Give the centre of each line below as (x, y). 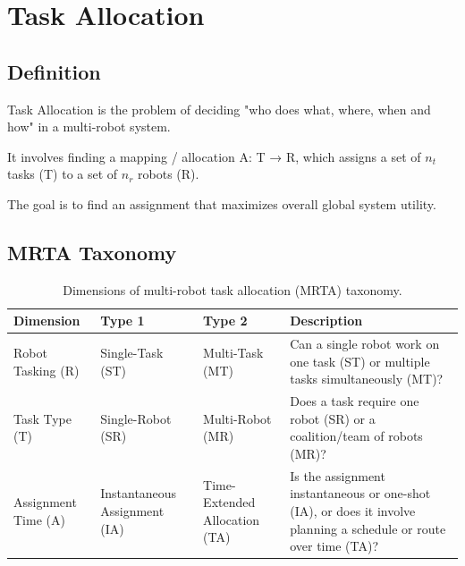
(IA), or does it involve (353, 511)
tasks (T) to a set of (63, 174)
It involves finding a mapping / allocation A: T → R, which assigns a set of (214, 156)
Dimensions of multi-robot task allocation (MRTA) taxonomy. (232, 289)
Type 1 (123, 321)
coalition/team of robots (356, 436)
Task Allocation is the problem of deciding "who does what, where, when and (219, 109)
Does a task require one (355, 401)
